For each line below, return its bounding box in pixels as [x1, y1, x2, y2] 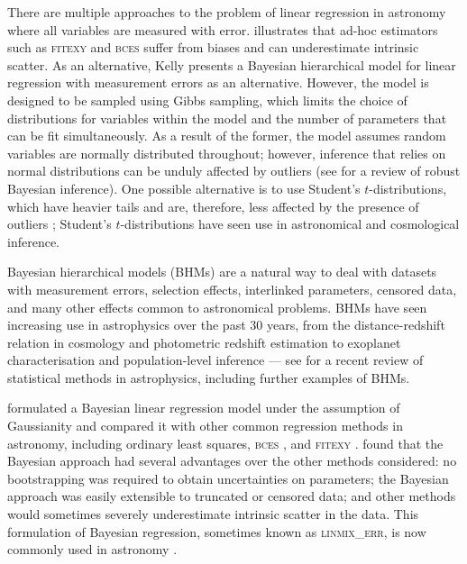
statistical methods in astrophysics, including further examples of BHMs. [7, 368, 410, 387]
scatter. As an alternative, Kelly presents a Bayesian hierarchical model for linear [7, 55, 456, 74]
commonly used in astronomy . [7, 540, 178, 559]
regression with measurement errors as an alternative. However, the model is [7, 73, 429, 92]
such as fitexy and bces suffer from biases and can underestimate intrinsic [7, 38, 419, 57]
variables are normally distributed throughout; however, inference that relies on [7, 143, 446, 162]
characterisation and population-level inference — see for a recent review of [7, 350, 424, 369]
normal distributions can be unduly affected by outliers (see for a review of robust [7, 161, 461, 180]
